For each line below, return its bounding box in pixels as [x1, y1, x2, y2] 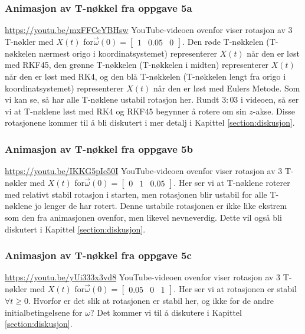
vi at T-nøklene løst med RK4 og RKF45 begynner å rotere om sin [5, 104, 247, 117]
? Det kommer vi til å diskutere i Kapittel [90, 306, 242, 318]
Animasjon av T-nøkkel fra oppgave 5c [5, 248, 192, 263]
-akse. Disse [252, 104, 295, 117]
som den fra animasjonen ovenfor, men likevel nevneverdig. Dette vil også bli [5, 211, 282, 223]
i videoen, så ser [241, 93, 299, 106]
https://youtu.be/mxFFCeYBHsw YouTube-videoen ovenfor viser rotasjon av [5, 24, 286, 36]
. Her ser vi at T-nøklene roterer [173, 176, 290, 188]
